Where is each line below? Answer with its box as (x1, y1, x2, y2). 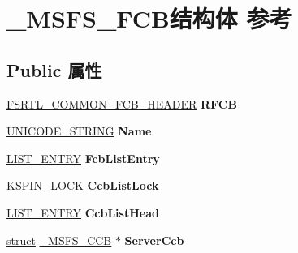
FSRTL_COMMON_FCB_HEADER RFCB (6, 95, 237, 112)
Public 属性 (6, 57, 102, 82)
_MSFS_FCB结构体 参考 (6, 2, 292, 35)
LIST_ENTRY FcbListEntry (6, 149, 160, 166)
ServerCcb (124, 231, 184, 248)
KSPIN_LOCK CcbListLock (6, 177, 159, 194)
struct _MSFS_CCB (6, 231, 112, 248)
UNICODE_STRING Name (6, 122, 152, 139)
